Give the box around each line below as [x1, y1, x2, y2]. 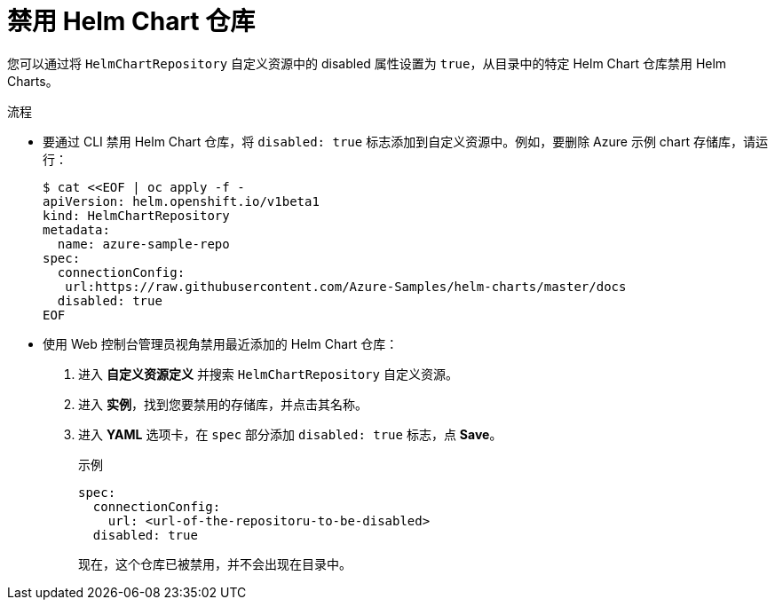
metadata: [43, 222, 110, 237]
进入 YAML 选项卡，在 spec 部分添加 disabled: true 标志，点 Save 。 [78, 426, 502, 442]
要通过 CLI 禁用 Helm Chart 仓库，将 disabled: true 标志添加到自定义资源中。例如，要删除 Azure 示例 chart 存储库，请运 [43, 133, 768, 149]
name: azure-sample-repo [57, 236, 230, 251]
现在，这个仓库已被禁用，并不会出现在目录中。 [78, 556, 352, 572]
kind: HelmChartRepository [43, 208, 230, 223]
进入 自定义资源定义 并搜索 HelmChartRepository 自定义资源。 [78, 366, 458, 382]
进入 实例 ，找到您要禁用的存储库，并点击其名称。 [78, 396, 368, 412]
